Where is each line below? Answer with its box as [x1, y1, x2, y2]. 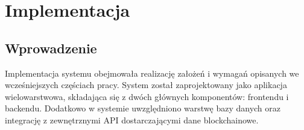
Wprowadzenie [5, 38, 97, 57]
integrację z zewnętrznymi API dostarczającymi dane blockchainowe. [5, 113, 259, 126]
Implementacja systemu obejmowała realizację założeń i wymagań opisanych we [5, 66, 299, 79]
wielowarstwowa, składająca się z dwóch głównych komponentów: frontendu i [5, 90, 289, 102]
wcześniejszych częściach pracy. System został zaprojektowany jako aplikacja [5, 78, 287, 91]
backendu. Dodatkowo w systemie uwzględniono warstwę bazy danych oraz [5, 102, 281, 114]
